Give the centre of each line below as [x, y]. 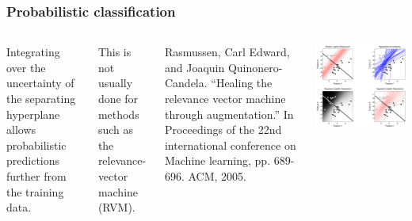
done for [118, 98]
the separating [41, 98]
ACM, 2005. [217, 175]
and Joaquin [195, 67]
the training [35, 191]
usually [115, 83]
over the [26, 67]
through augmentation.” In [229, 114]
